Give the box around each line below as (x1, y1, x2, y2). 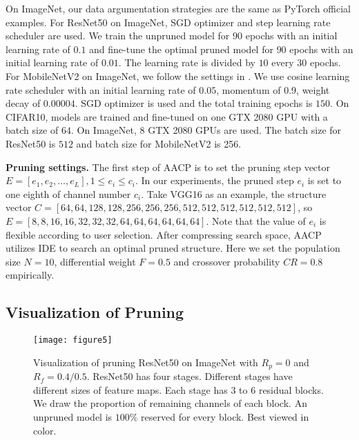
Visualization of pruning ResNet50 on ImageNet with (33, 354, 258, 369)
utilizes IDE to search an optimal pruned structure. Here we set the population (6, 241, 340, 255)
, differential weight (54, 254, 136, 268)
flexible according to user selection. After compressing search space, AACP (6, 227, 322, 241)
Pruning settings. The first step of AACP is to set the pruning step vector (6, 159, 330, 174)
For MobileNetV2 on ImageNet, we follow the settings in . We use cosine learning (6, 68, 350, 83)
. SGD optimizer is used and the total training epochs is (75, 96, 313, 110)
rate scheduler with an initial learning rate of (6, 82, 196, 97)
